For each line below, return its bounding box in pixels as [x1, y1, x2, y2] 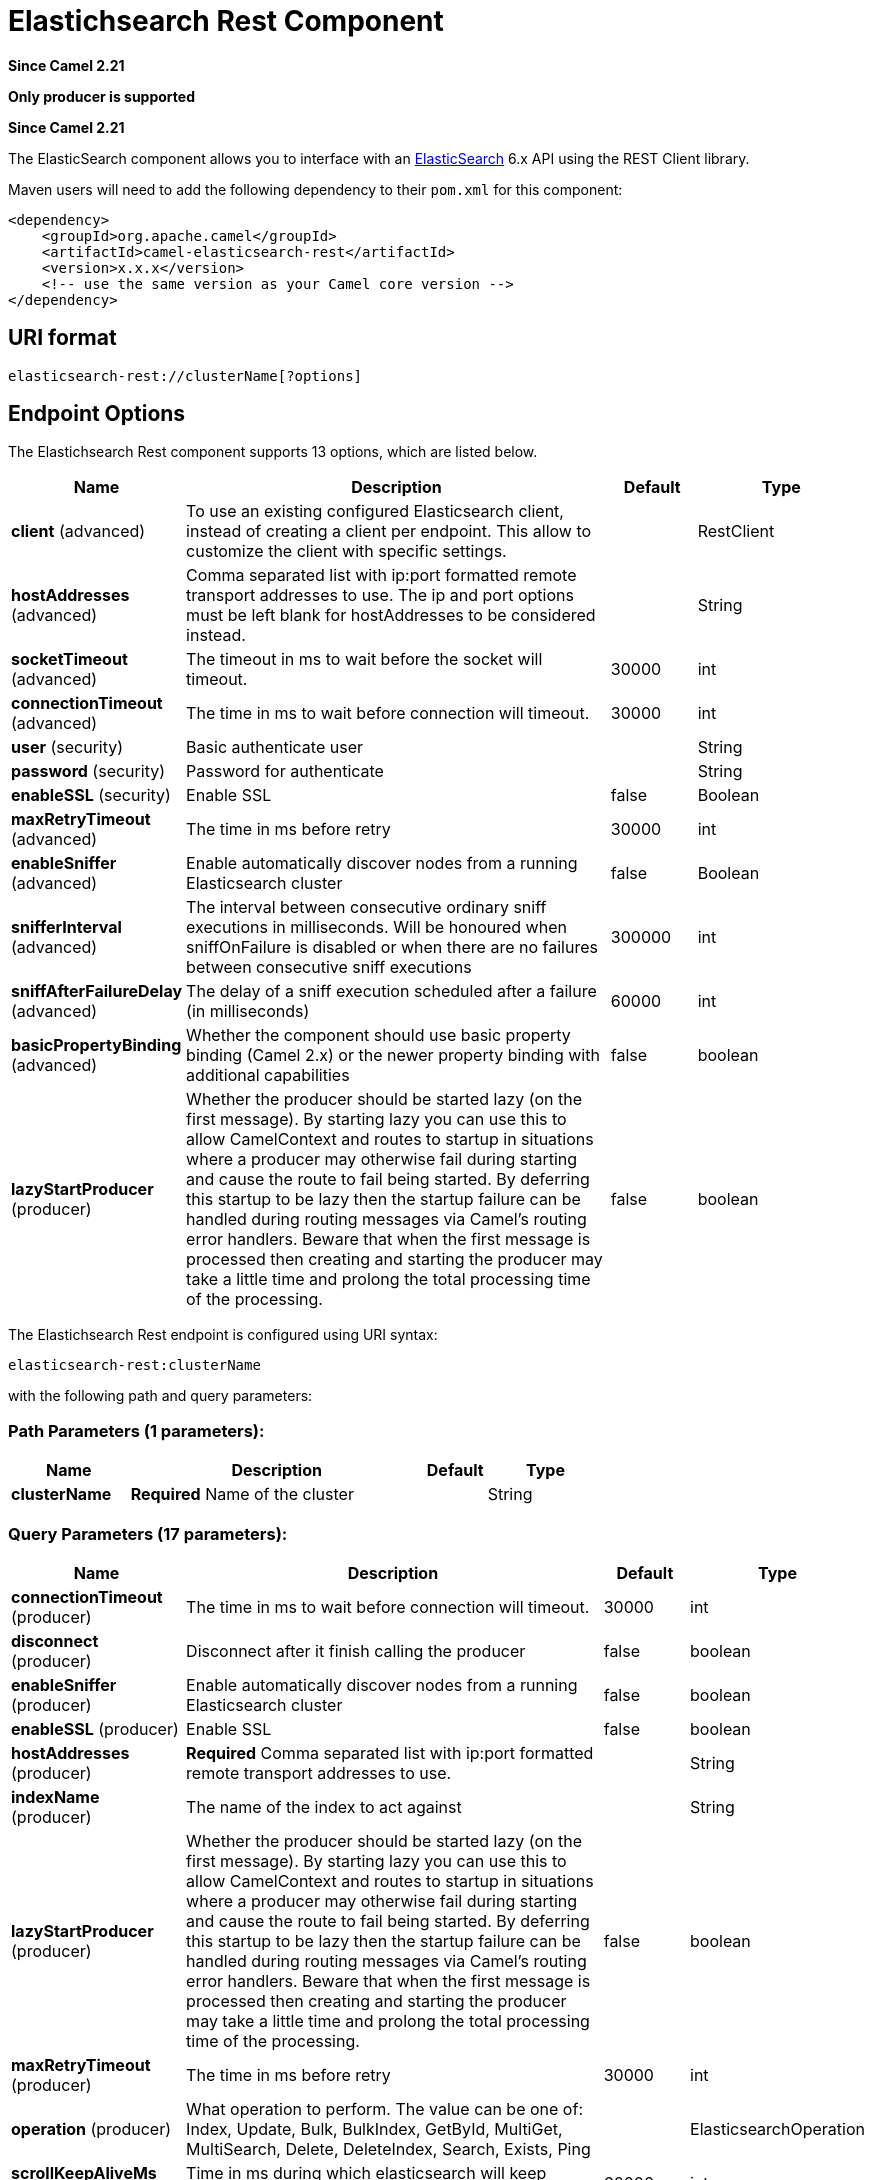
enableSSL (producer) [11, 1718, 179, 1739]
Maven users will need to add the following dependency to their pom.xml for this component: [8, 180, 623, 198]
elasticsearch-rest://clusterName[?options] [8, 367, 363, 384]
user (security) [11, 737, 124, 758]
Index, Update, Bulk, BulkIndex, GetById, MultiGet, [186, 2118, 563, 2139]
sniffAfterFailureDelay [11, 981, 183, 1002]
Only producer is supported [8, 87, 195, 105]
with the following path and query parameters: [8, 1387, 313, 1405]
